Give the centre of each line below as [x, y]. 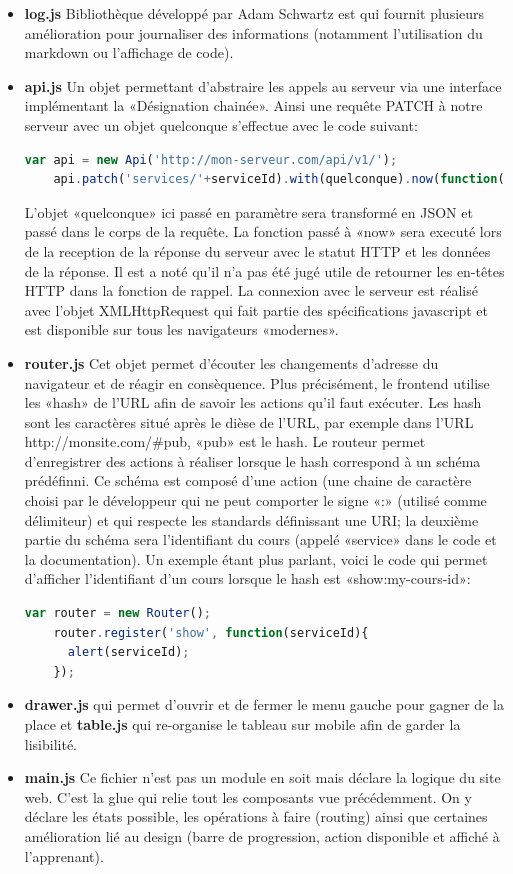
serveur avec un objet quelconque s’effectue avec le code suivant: [221, 124]
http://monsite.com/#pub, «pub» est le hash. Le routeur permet [225, 441]
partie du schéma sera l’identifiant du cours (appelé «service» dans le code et [260, 539]
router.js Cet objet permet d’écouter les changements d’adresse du [231, 362]
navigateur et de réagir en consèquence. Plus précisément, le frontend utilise [257, 382]
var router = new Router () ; [118, 613]
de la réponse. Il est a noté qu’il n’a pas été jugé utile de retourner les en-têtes [264, 270]
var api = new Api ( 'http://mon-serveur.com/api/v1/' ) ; [211, 159]
